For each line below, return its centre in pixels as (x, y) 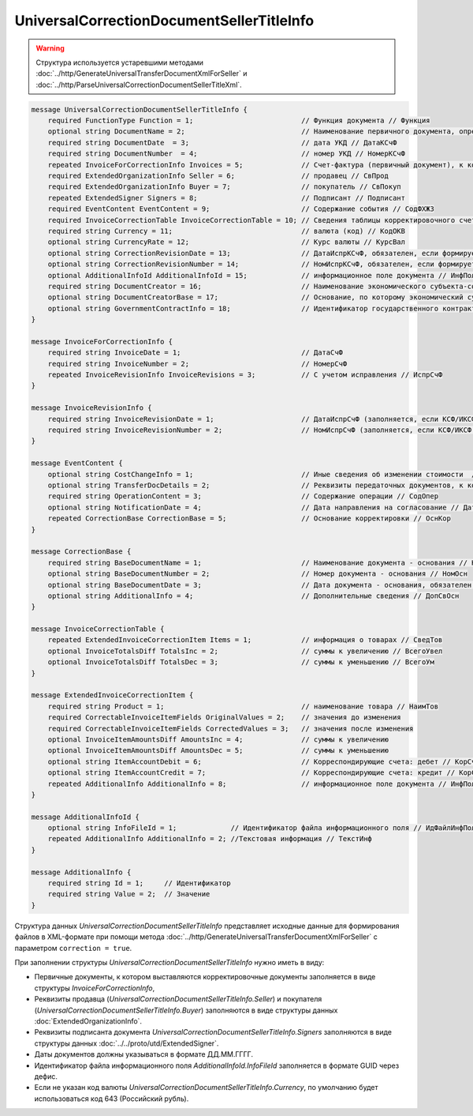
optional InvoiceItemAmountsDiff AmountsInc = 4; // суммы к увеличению (218, 739)
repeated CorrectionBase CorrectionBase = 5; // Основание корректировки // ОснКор (249, 519)
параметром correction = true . (73, 948)
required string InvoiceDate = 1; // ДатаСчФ (195, 353)
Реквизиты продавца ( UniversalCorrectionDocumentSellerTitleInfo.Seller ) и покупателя (178, 999)
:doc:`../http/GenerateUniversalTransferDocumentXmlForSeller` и (142, 73)
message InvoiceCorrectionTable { (98, 629)
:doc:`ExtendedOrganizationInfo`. (88, 1021)
